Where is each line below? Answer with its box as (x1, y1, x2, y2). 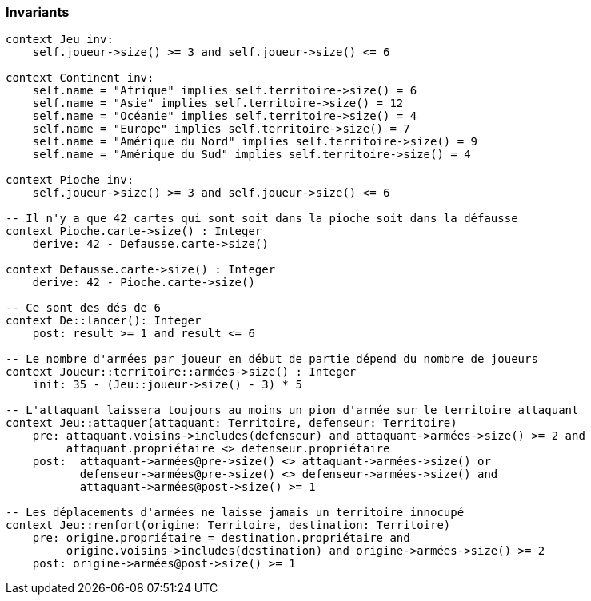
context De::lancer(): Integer (6, 314, 202, 328)
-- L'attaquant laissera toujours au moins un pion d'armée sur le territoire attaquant (6, 404, 579, 417)
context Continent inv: (6, 71, 154, 85)
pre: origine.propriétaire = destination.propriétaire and (32, 531, 410, 545)
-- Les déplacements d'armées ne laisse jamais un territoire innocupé (6, 506, 465, 519)
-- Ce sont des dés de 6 (6, 301, 161, 315)
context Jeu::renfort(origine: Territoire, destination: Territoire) (6, 519, 451, 532)
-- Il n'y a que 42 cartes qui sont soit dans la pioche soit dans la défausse (6, 212, 518, 225)
